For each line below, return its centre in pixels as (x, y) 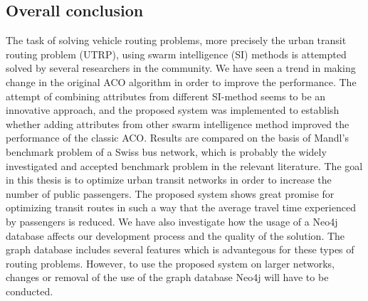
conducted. (30, 291)
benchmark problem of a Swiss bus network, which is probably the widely (166, 151)
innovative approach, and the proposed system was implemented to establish (173, 110)
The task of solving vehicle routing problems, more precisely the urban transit (176, 40)
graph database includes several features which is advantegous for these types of (180, 249)
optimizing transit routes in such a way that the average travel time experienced (181, 207)
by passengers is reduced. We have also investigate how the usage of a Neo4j (172, 221)
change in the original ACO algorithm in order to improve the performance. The (181, 81)
